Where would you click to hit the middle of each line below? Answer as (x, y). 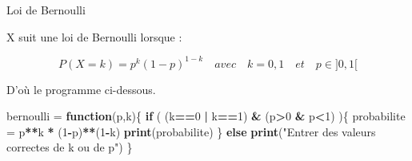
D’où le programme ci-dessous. (81, 89)
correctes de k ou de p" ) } (70, 147)
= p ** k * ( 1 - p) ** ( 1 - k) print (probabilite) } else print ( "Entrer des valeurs (191, 131)
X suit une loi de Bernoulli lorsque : (94, 36)
